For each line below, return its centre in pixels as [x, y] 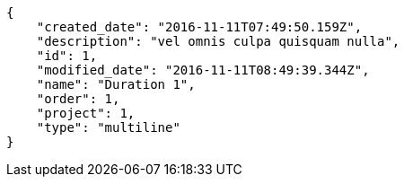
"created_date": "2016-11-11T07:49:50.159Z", [199, 27]
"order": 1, [78, 99]
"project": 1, [86, 113]
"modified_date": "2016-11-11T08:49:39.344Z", [203, 70]
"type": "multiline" [108, 127]
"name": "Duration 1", [116, 84]
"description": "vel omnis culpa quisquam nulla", [218, 41]
